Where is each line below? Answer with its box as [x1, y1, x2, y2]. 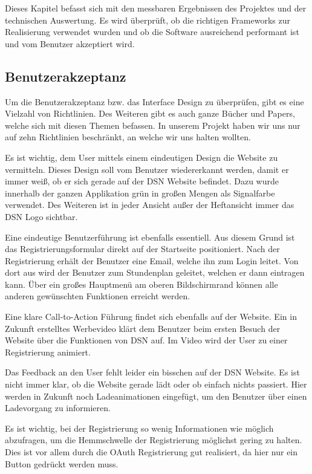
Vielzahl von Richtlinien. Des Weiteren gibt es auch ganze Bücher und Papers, [5, 107, 295, 120]
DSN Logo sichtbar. [5, 210, 78, 222]
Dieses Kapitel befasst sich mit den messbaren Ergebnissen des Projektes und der [5, 2, 307, 14]
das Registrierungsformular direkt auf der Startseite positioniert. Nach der [5, 242, 280, 255]
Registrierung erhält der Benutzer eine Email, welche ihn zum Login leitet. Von [5, 254, 299, 267]
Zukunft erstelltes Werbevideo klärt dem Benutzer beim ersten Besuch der [5, 322, 281, 334]
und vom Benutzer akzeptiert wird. [5, 37, 135, 50]
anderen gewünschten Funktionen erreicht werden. [5, 290, 190, 302]
